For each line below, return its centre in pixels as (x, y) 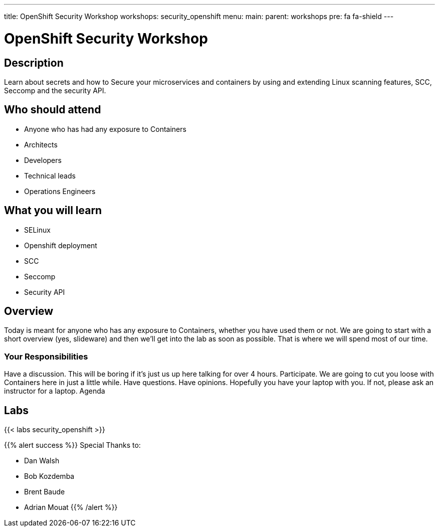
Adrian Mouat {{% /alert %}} (71, 507)
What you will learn (53, 211)
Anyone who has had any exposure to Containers (105, 129)
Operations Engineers (60, 191)
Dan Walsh (42, 461)
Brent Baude (45, 492)
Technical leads (50, 175)
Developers (43, 160)
